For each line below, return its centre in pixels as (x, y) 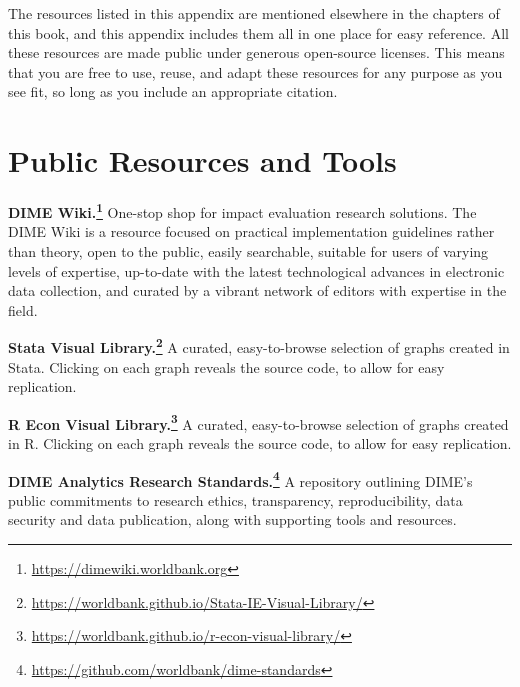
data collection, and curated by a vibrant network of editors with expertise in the (257, 290)
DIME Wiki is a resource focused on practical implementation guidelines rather (251, 231)
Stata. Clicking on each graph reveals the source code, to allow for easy (226, 366)
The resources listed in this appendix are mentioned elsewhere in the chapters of (254, 13)
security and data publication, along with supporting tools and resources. (232, 519)
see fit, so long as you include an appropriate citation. (173, 91)
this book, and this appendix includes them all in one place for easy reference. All (258, 32)
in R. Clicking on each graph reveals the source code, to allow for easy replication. (260, 443)
